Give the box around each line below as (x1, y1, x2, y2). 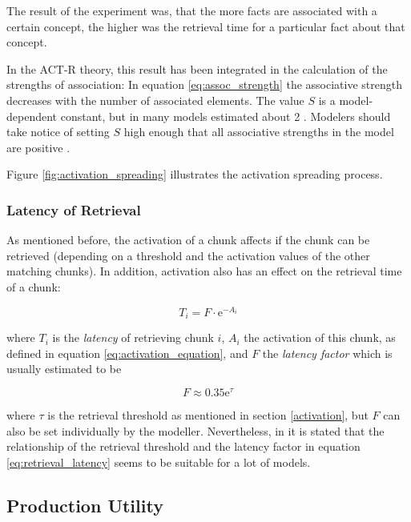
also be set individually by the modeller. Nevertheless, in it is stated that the (6, 422, 385, 439)
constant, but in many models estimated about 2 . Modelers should (60, 107, 391, 124)
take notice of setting (6, 123, 110, 140)
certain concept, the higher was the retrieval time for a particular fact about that (6, 18, 405, 34)
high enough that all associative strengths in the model (123, 123, 394, 140)
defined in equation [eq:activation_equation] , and (6, 344, 248, 361)
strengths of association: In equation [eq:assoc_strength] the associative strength (6, 76, 402, 93)
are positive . (6, 139, 71, 155)
